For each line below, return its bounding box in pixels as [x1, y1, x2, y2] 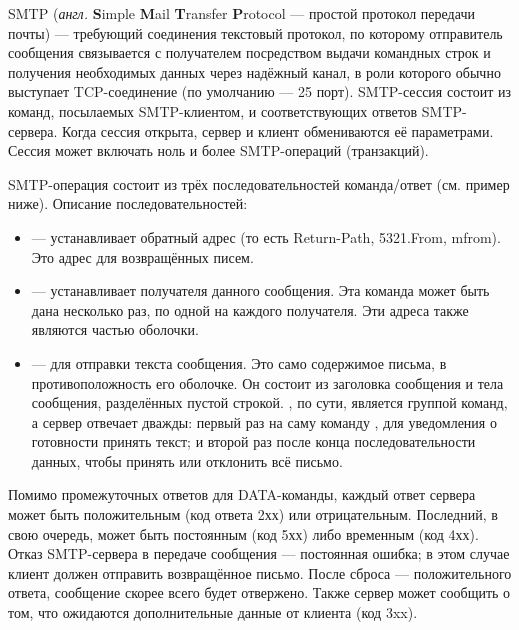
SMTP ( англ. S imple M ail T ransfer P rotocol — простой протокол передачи [8, 3, 475, 23]
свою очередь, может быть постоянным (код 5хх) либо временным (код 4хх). [8, 523, 479, 544]
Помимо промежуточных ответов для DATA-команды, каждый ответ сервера [8, 484, 476, 505]
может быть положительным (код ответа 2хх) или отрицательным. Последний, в [8, 504, 498, 525]
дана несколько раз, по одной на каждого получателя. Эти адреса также [31, 299, 469, 320]
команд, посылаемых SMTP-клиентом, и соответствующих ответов [8, 100, 418, 121]
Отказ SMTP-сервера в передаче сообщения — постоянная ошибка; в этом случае [8, 543, 510, 564]
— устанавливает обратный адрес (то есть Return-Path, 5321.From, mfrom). [31, 226, 501, 247]
